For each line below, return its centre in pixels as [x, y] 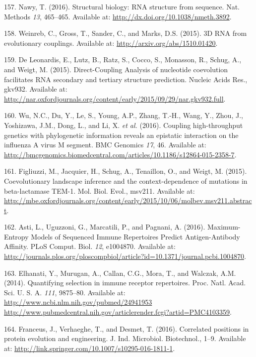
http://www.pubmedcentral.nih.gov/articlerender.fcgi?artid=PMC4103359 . [118, 312]
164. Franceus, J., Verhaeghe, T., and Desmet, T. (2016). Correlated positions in [127, 328]
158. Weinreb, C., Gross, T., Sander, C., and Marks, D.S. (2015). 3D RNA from [126, 33]
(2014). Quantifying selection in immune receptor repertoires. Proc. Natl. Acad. [125, 283]
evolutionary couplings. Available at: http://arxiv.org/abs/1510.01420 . [111, 43]
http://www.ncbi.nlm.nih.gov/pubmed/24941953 [78, 302]
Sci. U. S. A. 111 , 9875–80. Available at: [65, 292]
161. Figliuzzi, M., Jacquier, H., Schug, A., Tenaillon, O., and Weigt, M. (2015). [126, 171]
